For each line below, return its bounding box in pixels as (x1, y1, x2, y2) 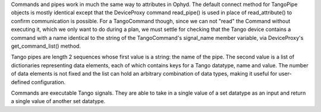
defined (11, 78, 30, 86)
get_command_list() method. (11, 42, 81, 49)
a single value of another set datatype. (11, 98, 106, 105)
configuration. (31, 78, 66, 86)
